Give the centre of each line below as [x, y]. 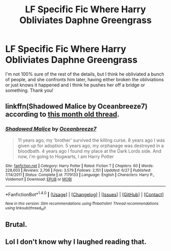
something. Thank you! [29, 90]
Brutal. [16, 224]
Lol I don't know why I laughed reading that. [76, 242]
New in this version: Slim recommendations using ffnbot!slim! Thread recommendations [82, 204]
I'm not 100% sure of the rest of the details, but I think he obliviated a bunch [85, 74]
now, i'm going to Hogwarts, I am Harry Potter [66, 156]
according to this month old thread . [62, 114]
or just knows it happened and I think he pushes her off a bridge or [75, 85]
